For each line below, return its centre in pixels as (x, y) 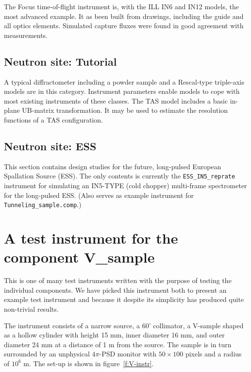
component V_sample (79, 257)
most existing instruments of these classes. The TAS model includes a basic (116, 100)
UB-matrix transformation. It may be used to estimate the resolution (125, 110)
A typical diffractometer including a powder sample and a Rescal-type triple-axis (124, 81)
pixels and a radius (213, 354)
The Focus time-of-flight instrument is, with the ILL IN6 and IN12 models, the (121, 6)
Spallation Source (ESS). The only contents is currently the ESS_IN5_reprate (120, 176)
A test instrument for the (91, 238)
